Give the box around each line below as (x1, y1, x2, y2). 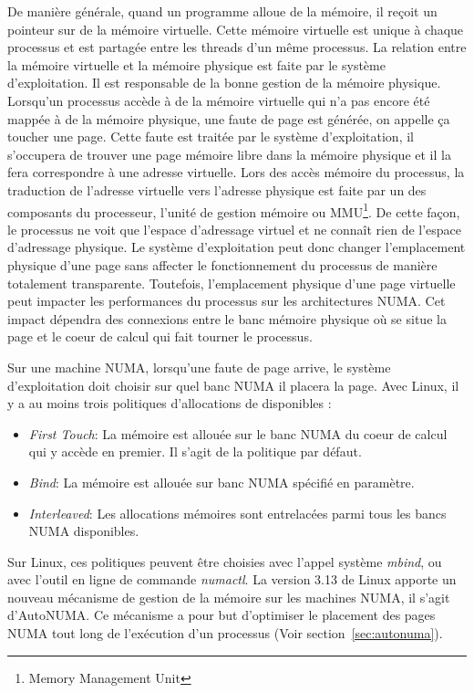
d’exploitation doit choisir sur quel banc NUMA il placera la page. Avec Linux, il (7, 375, 459, 394)
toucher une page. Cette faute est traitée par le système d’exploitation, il (7, 127, 414, 146)
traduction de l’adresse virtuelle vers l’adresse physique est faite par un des (7, 180, 427, 199)
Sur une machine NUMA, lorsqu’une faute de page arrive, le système (7, 357, 391, 376)
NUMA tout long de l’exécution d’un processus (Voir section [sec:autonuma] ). (7, 624, 443, 643)
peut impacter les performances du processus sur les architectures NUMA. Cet (7, 291, 446, 310)
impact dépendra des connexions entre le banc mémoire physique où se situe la (7, 309, 447, 328)
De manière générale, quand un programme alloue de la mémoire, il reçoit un (7, 2, 438, 20)
